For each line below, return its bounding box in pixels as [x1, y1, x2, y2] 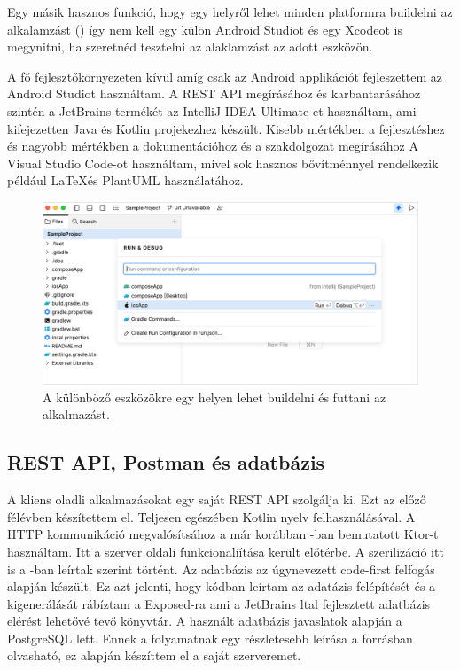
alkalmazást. [43, 405, 110, 424]
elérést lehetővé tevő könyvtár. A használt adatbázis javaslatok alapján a [7, 612, 402, 630]
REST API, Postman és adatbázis [7, 448, 325, 476]
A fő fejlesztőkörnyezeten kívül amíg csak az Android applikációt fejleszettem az [7, 66, 443, 85]
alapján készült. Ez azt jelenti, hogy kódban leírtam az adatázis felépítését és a [7, 577, 436, 596]
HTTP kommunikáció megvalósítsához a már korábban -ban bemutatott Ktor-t [7, 525, 439, 543]
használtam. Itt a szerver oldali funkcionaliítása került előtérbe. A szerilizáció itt [7, 541, 444, 560]
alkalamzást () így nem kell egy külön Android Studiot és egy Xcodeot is [7, 19, 402, 38]
